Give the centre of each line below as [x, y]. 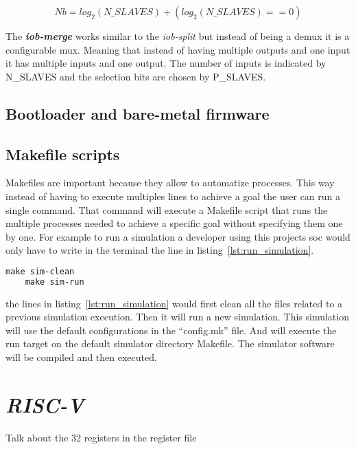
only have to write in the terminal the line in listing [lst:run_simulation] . [160, 250]
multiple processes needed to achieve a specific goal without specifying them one [174, 223]
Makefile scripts [63, 154]
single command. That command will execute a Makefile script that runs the [167, 209]
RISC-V [45, 404]
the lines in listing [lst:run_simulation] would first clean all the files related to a [174, 303]
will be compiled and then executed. [81, 357]
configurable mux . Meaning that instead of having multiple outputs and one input [178, 49]
